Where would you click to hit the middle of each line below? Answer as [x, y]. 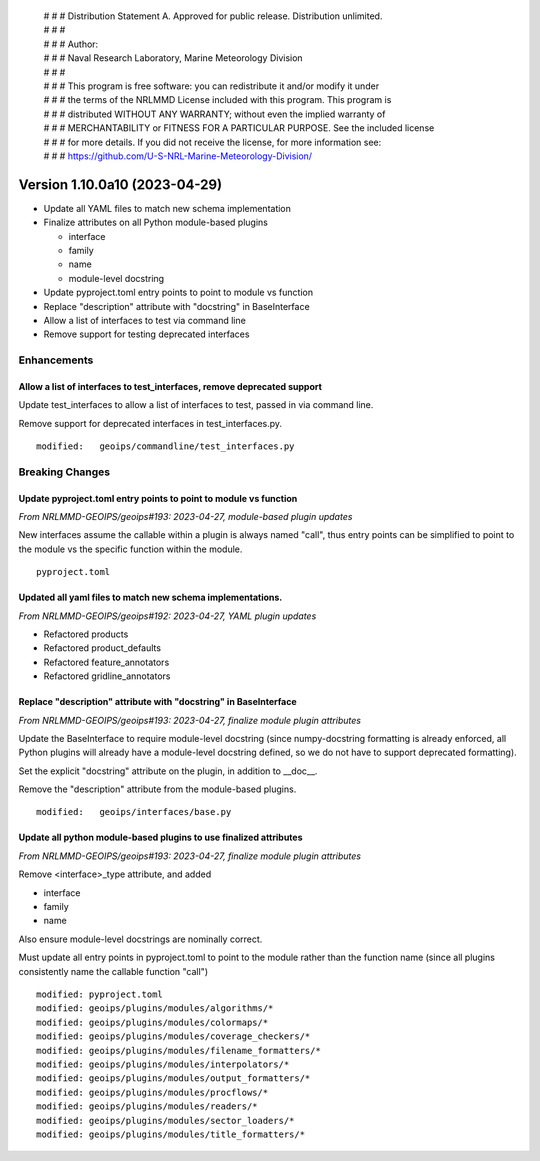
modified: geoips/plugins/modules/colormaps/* [152, 1022]
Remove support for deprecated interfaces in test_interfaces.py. [150, 423]
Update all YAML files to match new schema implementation [167, 208]
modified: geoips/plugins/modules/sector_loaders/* [165, 1120]
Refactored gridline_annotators [107, 676]
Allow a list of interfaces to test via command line [145, 320]
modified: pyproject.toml [100, 994]
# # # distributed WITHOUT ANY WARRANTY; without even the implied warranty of [214, 114]
